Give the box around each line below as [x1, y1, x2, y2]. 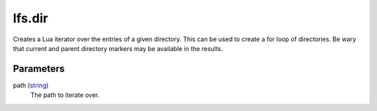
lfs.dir [13, 10, 48, 26]
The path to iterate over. [30, 91, 100, 99]
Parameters [13, 63, 65, 75]
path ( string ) [13, 81, 49, 89]
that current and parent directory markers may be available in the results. [13, 44, 223, 52]
